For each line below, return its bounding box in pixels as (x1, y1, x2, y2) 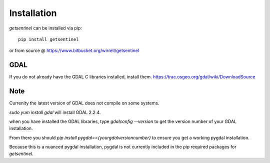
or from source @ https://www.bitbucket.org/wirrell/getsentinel (9, 47, 139, 53)
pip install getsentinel (18, 36, 79, 42)
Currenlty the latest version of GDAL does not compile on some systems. (9, 100, 159, 106)
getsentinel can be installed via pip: (9, 25, 82, 31)
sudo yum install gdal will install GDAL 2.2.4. (9, 109, 101, 115)
